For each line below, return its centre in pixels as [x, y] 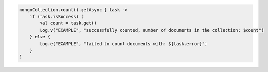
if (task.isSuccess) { [57, 16]
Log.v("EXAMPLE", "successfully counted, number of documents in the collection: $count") [152, 30]
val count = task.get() [68, 23]
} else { [40, 37]
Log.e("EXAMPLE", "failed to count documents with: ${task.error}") [124, 44]
